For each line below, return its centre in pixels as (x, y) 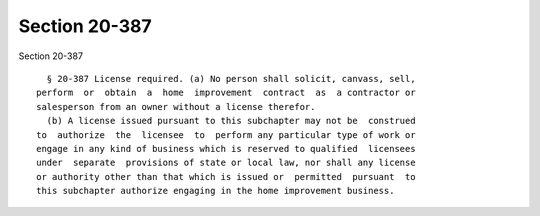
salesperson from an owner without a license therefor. (176, 106)
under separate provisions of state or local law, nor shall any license (226, 163)
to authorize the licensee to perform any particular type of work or (226, 134)
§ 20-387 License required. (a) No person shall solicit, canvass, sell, (231, 78)
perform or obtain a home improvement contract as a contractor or (226, 93)
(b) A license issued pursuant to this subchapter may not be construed (231, 121)
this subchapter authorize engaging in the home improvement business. (215, 191)
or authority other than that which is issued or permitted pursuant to (226, 176)
